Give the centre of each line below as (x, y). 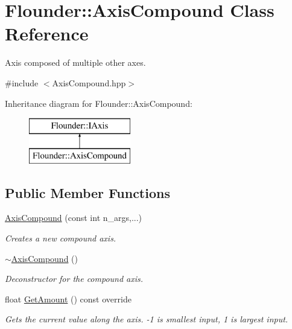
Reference (47, 34)
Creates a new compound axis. (61, 238)
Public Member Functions (87, 192)
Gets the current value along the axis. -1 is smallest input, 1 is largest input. (147, 319)
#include (22, 82)
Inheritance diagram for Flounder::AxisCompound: (99, 103)
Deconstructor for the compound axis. (74, 279)
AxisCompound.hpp (89, 82)
